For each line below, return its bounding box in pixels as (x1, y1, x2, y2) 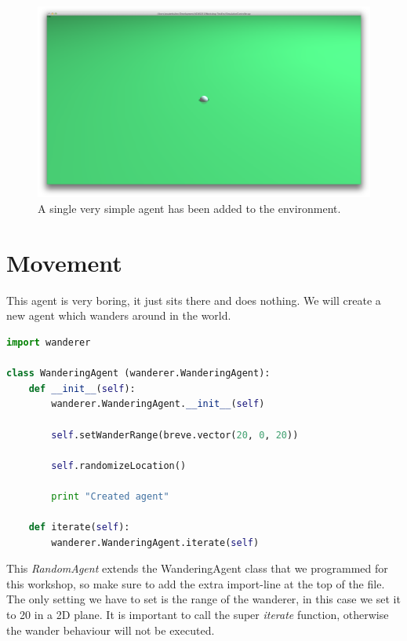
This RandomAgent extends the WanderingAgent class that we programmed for (6, 560, 388, 577)
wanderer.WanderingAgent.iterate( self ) (51, 537, 260, 548)
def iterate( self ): (28, 522, 130, 533)
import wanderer (6, 336, 91, 348)
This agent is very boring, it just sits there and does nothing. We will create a (6, 291, 381, 308)
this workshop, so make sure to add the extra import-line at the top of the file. (6, 575, 385, 592)
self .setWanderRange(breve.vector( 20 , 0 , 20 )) (51, 429, 299, 441)
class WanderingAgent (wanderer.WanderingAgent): (6, 368, 271, 379)
